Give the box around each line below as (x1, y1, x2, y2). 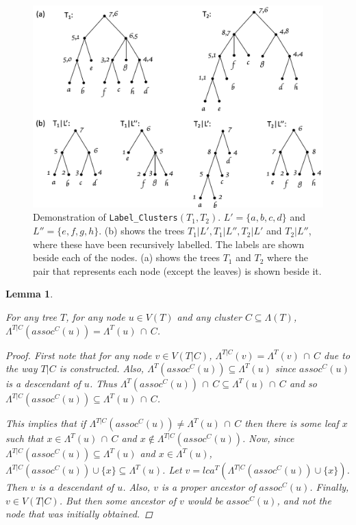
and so (289, 376, 317, 391)
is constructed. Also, (59, 361, 144, 376)
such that (5, 431, 44, 445)
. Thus (89, 376, 117, 391)
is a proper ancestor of (161, 480, 256, 494)
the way (5, 361, 38, 376)
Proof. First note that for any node (5, 347, 152, 362)
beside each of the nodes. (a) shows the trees (33, 250, 220, 265)
